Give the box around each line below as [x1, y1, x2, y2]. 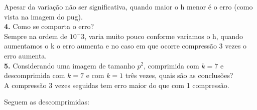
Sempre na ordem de [4, 30, 68, 41]
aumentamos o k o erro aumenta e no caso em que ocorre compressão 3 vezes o [4, 40, 247, 51]
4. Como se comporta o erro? [4, 21, 94, 31]
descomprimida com [4, 70, 65, 80]
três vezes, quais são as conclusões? [125, 70, 233, 80]
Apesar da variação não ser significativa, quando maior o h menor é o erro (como [4, 1, 253, 11]
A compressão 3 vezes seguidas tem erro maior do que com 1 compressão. [4, 79, 229, 90]
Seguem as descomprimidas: [4, 96, 89, 107]
